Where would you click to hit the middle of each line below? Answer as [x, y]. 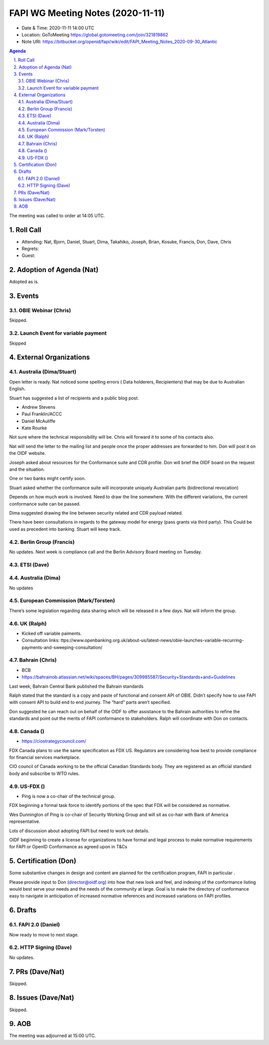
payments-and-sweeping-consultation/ [62, 647]
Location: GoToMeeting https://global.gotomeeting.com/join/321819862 [95, 34]
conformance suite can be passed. [45, 504]
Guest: [28, 256]
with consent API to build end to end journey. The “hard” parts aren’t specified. [90, 702]
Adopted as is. [24, 282]
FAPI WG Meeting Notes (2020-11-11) [87, 13]
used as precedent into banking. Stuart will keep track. [65, 529]
